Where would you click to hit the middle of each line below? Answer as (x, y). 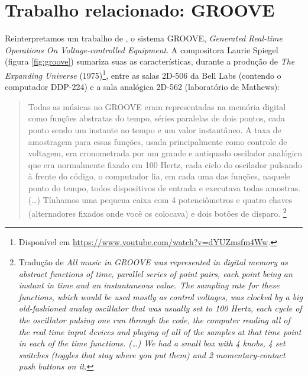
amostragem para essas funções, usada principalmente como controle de (158, 141)
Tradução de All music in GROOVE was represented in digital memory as (153, 261)
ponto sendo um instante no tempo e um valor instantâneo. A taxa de (155, 129)
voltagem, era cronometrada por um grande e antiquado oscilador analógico (165, 153)
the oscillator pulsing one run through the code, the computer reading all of (154, 319)
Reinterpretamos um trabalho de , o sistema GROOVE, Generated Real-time (144, 38)
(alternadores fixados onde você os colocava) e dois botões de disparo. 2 (157, 212)
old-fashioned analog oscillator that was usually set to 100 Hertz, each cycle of (160, 308)
